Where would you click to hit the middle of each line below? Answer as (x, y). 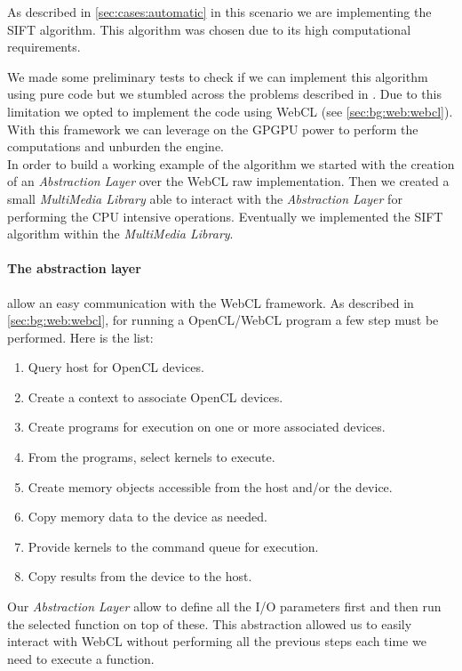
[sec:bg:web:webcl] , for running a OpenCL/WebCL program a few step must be (223, 320)
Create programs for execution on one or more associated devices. (207, 427)
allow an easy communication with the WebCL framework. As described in (211, 302)
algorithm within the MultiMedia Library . (120, 234)
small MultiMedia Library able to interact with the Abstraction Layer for (205, 198)
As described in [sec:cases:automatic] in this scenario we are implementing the (219, 12)
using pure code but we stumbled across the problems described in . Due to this (224, 94)
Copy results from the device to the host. (140, 576)
